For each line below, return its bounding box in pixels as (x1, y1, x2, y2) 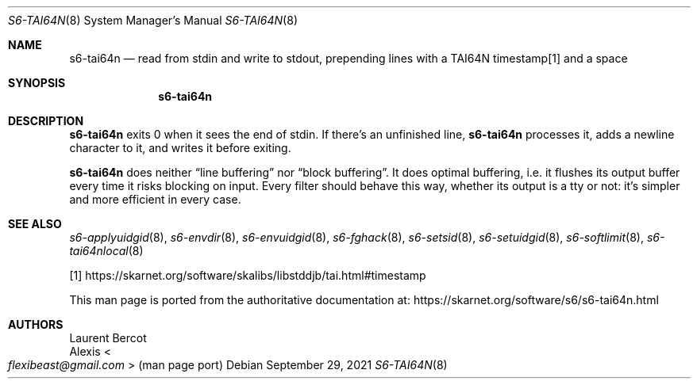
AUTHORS (8, 318, 64, 331)
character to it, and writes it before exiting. (69, 141, 291, 154)
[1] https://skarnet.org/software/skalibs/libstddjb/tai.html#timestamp (69, 269, 426, 282)
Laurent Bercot (69, 331, 147, 345)
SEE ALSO (8, 217, 62, 231)
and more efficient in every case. (69, 192, 241, 206)
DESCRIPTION (8, 114, 84, 128)
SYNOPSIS (8, 76, 66, 90)
